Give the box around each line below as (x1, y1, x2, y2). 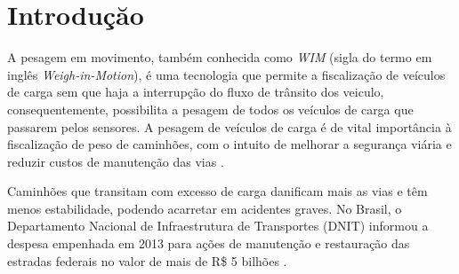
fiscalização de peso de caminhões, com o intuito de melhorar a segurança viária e (7, 135, 452, 153)
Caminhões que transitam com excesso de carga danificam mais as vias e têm (7, 182, 428, 200)
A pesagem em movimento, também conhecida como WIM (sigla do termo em (7, 48, 432, 67)
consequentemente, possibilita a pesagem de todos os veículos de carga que (7, 99, 414, 118)
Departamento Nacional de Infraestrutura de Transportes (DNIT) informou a (7, 216, 429, 235)
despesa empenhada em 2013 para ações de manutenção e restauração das (7, 234, 410, 253)
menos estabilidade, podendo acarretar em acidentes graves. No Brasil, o (7, 199, 402, 217)
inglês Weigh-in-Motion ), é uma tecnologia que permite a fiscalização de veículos (7, 65, 446, 83)
